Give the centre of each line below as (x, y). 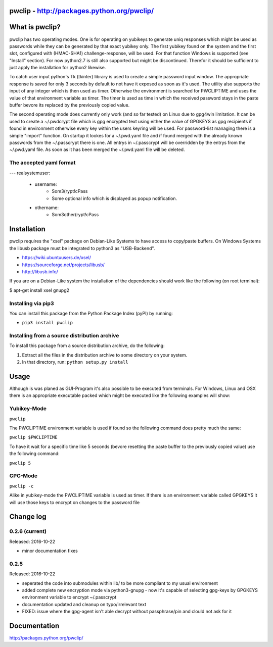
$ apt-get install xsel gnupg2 (39, 290)
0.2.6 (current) (28, 531)
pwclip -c (21, 486)
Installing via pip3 (32, 303)
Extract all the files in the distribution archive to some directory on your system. (105, 355)
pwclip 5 (20, 463)
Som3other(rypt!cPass (75, 215)
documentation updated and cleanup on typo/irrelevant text (84, 604)
